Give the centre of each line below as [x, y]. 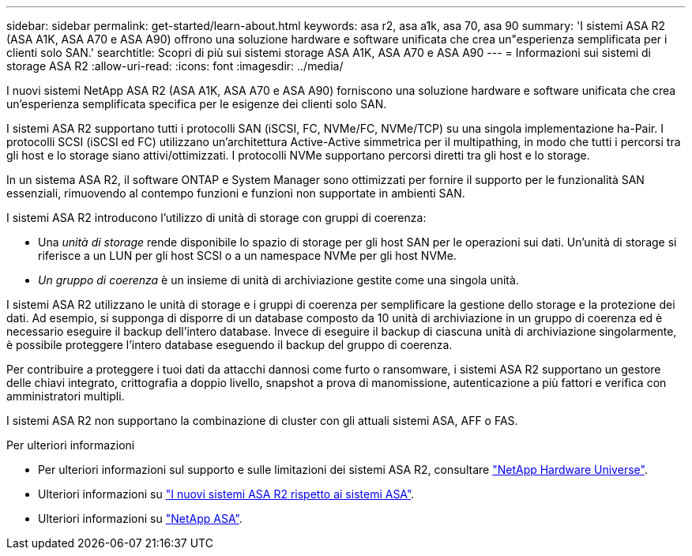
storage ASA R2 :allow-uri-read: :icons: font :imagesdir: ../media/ [175, 66]
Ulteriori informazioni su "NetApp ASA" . [140, 518]
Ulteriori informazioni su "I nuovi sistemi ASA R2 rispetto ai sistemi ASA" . [226, 494]
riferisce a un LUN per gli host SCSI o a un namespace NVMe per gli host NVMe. [247, 255]
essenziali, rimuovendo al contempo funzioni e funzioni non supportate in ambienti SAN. [236, 193]
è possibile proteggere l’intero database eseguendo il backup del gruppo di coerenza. [229, 345]
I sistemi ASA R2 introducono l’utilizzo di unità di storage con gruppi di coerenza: [216, 218]
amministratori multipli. [66, 396]
